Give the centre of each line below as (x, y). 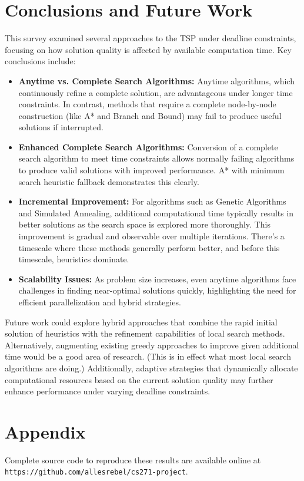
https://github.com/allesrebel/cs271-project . (96, 471)
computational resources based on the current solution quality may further (139, 379)
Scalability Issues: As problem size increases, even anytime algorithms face (157, 279)
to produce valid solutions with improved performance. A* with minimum (151, 170)
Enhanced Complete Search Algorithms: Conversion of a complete (148, 146)
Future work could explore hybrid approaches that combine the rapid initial (141, 322)
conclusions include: (40, 61)
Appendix (45, 431)
